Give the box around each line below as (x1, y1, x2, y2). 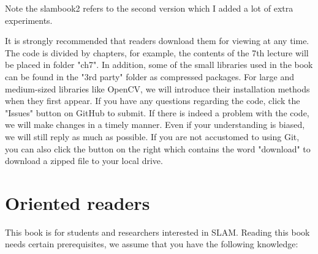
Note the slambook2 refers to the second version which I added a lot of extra (5, 2, 293, 14)
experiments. (5, 13, 53, 26)
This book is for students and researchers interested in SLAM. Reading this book (5, 225, 310, 238)
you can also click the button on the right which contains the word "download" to (5, 142, 311, 155)
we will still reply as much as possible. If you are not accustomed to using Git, (5, 130, 300, 143)
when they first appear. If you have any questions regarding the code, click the (5, 94, 300, 107)
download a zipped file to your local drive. (5, 154, 163, 167)
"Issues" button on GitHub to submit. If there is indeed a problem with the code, (5, 106, 309, 119)
